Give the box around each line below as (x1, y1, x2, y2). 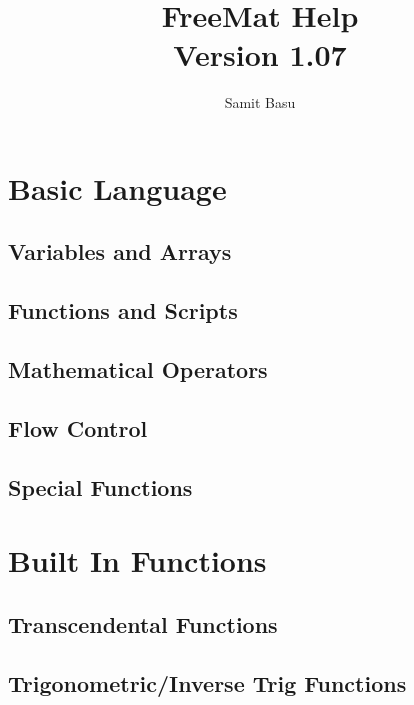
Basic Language (8, 167, 227, 208)
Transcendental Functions (8, 608, 278, 639)
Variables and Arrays (8, 236, 232, 267)
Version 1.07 (173, 34, 347, 75)
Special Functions (8, 471, 193, 502)
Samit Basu (224, 92, 296, 113)
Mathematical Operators (8, 354, 268, 385)
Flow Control (8, 412, 148, 443)
